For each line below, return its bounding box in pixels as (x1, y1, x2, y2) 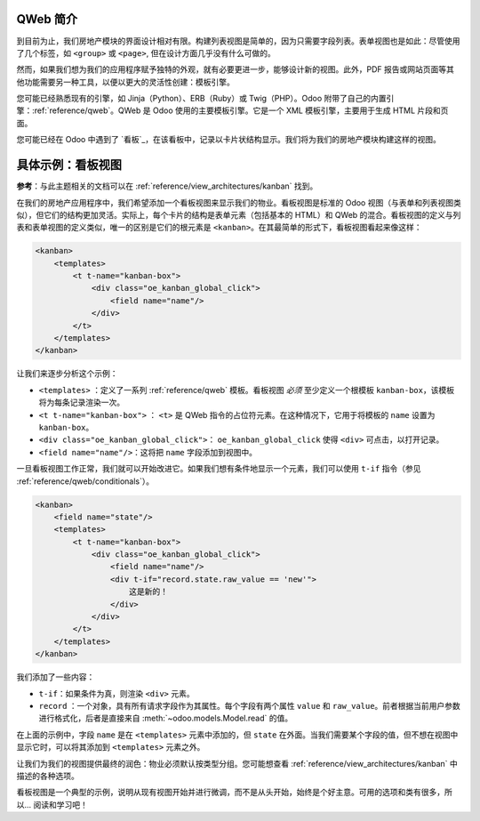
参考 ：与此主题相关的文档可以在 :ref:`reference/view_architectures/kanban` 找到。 (16, 181, 318, 191)
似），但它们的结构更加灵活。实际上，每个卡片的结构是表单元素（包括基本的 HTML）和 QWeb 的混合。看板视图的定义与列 (16, 209, 461, 220)
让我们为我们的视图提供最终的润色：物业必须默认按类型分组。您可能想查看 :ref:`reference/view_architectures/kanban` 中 (16, 758, 458, 769)
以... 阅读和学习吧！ (16, 799, 89, 809)
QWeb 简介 (16, 12, 78, 27)
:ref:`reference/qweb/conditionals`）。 (16, 476, 155, 487)
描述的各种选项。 (16, 770, 79, 781)
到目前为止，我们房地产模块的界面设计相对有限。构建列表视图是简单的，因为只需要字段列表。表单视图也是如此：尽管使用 (16, 36, 460, 46)
